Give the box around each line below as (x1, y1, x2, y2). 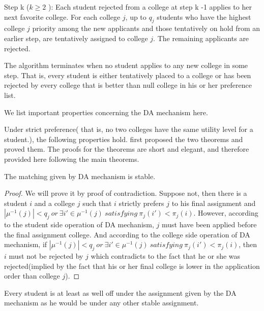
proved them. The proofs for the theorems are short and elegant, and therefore (4, 144, 249, 154)
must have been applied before (161, 219, 257, 230)
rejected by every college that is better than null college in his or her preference (4, 80, 252, 90)
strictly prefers (119, 197, 164, 208)
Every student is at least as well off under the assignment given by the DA (4, 287, 237, 298)
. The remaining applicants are (153, 32, 249, 43)
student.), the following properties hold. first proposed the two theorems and (4, 133, 243, 144)
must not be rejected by (9, 251, 83, 261)
